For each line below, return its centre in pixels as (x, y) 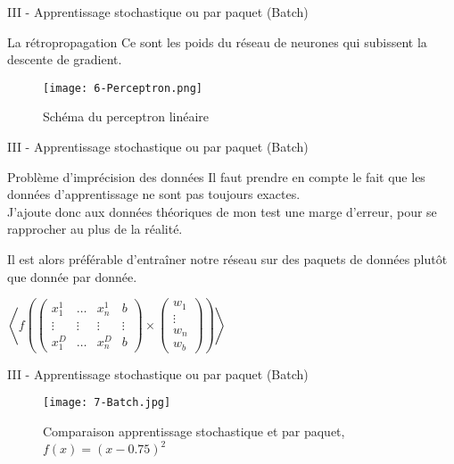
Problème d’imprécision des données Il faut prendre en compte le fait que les (216, 176)
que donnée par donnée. (72, 276)
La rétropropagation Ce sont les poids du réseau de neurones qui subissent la (217, 41)
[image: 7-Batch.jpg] (107, 403)
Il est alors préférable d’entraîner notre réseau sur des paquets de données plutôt (227, 259)
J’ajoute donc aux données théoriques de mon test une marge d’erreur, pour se (222, 211)
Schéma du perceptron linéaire (126, 116)
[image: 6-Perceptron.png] (123, 88)
